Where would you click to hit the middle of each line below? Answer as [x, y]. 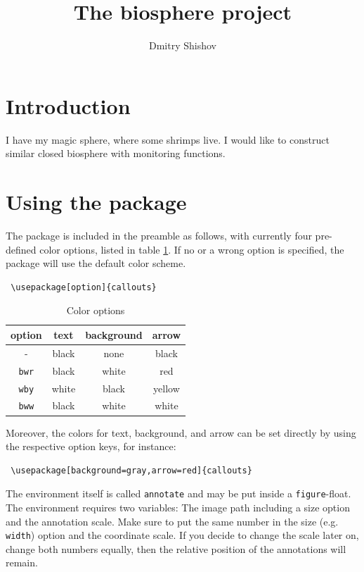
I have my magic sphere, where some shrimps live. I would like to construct [168, 139]
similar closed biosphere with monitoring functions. [116, 153]
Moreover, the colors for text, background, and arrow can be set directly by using [181, 432]
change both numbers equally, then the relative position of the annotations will [176, 548]
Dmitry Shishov [183, 45]
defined [21, 249]
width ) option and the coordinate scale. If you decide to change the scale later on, [182, 535]
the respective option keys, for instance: [91, 446]
